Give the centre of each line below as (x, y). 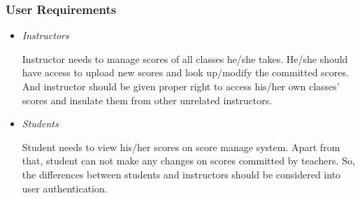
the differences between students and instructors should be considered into (181, 174)
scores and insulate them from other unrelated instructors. (147, 100)
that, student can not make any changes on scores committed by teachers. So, (188, 161)
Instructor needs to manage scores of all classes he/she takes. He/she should (185, 58)
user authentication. (65, 188)
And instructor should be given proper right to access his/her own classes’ (181, 86)
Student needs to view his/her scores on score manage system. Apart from (181, 147)
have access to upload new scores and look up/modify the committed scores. (185, 72)
